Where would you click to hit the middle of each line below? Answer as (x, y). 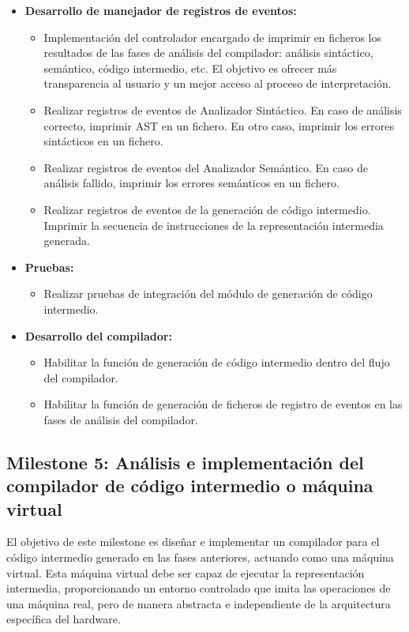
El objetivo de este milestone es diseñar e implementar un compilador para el (193, 542)
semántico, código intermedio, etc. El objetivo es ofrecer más (190, 68)
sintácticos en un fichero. (103, 141)
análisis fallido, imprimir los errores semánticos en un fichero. (192, 183)
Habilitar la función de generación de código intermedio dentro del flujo (217, 362)
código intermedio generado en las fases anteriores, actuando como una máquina (200, 557)
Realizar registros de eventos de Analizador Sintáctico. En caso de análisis (223, 109)
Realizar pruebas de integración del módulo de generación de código (208, 293)
